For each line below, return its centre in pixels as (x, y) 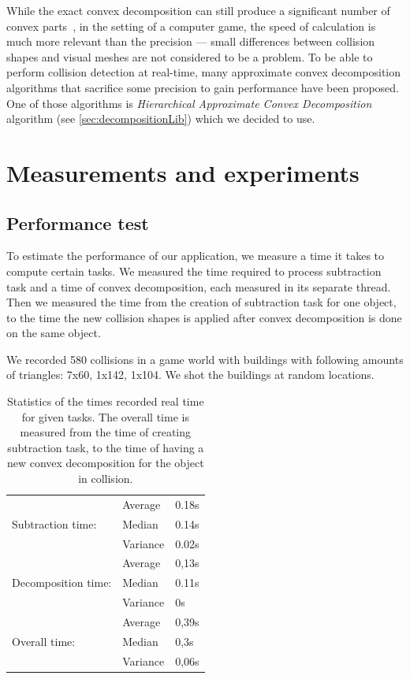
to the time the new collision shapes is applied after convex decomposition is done (204, 317)
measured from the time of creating (106, 432)
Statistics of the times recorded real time (106, 401)
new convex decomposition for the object (105, 463)
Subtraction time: (54, 523)
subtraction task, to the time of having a (106, 447)
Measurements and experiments (183, 172)
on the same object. (54, 333)
